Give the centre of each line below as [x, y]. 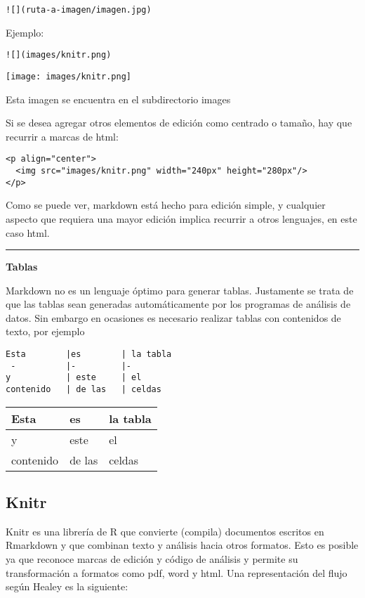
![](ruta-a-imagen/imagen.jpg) [79, 10]
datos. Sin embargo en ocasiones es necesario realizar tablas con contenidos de [173, 317]
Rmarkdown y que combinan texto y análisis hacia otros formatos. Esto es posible [182, 545]
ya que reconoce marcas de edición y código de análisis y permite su [152, 559]
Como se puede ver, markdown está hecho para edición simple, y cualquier [166, 205]
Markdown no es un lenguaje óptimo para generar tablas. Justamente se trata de [180, 290]
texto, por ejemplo [45, 331]
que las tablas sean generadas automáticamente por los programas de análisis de [178, 304]
